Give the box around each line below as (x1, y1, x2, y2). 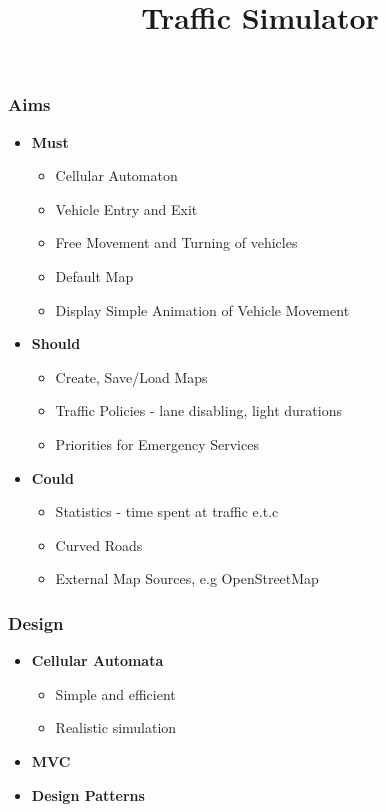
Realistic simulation (55, 717, 177, 738)
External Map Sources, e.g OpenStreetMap (55, 568, 319, 589)
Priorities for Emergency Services (55, 434, 259, 455)
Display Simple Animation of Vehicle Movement (55, 299, 350, 320)
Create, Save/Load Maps (55, 366, 208, 387)
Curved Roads (55, 534, 143, 555)
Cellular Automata (31, 650, 164, 671)
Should (31, 333, 81, 354)
